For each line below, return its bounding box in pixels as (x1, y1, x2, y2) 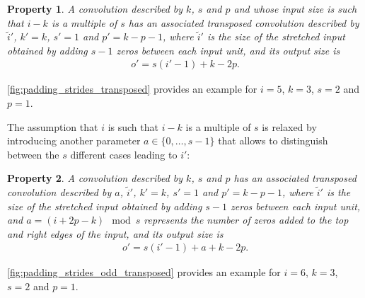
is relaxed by (262, 119, 317, 134)
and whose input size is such (233, 1, 357, 16)
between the (7, 147, 59, 161)
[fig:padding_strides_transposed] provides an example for (7, 81, 257, 96)
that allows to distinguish (218, 133, 328, 148)
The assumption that (7, 119, 98, 134)
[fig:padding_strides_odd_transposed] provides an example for (7, 265, 281, 280)
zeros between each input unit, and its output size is (116, 42, 340, 57)
